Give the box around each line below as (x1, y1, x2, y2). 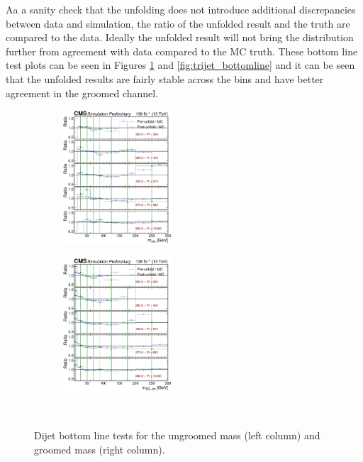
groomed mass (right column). (34, 441, 165, 456)
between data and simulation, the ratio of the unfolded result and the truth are (6, 16, 350, 31)
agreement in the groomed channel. (6, 85, 159, 100)
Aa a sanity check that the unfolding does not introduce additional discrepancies (6, 2, 356, 16)
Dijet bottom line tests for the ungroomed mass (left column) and (34, 428, 320, 442)
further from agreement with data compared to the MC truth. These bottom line (6, 43, 358, 58)
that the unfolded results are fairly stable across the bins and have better (6, 71, 324, 86)
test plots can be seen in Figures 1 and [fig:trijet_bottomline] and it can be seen (6, 57, 355, 72)
